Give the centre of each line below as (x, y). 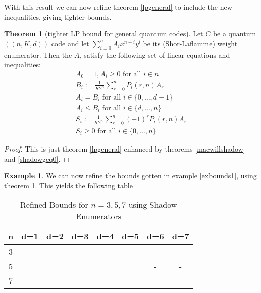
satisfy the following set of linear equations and (157, 54)
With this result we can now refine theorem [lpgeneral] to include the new (118, 7)
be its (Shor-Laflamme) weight (190, 43)
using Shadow (153, 205)
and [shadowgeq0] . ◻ (37, 158)
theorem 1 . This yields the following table (68, 185)
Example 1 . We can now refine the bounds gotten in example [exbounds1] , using (130, 176)
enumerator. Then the (38, 54)
